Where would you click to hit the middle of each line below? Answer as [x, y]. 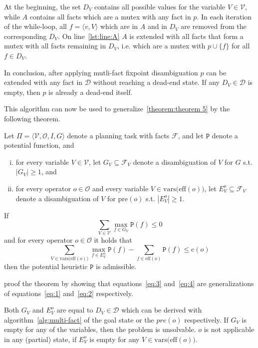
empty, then [22, 92]
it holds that [113, 240]
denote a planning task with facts [118, 135]
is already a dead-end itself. [91, 92]
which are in [119, 26]
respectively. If [206, 319]
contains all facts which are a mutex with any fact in [110, 16]
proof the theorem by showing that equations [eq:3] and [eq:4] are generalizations [129, 283]
